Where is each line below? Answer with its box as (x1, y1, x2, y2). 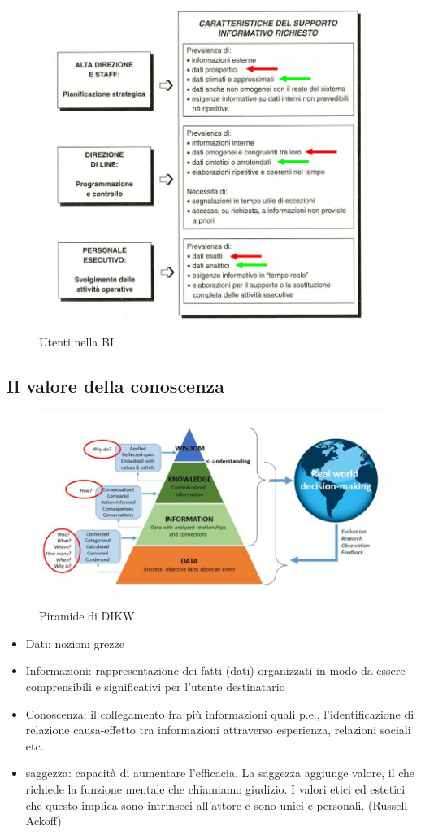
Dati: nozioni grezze (25, 634, 124, 651)
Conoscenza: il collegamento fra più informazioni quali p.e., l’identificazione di (25, 705, 414, 722)
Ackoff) (25, 812, 62, 829)
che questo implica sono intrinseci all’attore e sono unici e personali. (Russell (25, 796, 408, 813)
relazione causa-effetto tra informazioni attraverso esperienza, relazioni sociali (25, 721, 411, 738)
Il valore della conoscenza (7, 373, 225, 398)
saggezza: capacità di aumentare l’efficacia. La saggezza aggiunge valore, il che (25, 764, 415, 781)
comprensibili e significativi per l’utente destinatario (25, 677, 285, 694)
